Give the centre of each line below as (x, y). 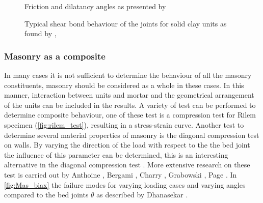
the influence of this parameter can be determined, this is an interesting (116, 154)
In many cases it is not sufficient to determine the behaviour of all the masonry (128, 75)
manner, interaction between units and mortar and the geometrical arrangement (129, 95)
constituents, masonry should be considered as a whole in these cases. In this (124, 85)
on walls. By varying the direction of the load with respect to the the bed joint (127, 145)
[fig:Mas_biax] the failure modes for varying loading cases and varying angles (125, 184)
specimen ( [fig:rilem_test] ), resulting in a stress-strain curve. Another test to (124, 124)
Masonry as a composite (55, 56)
